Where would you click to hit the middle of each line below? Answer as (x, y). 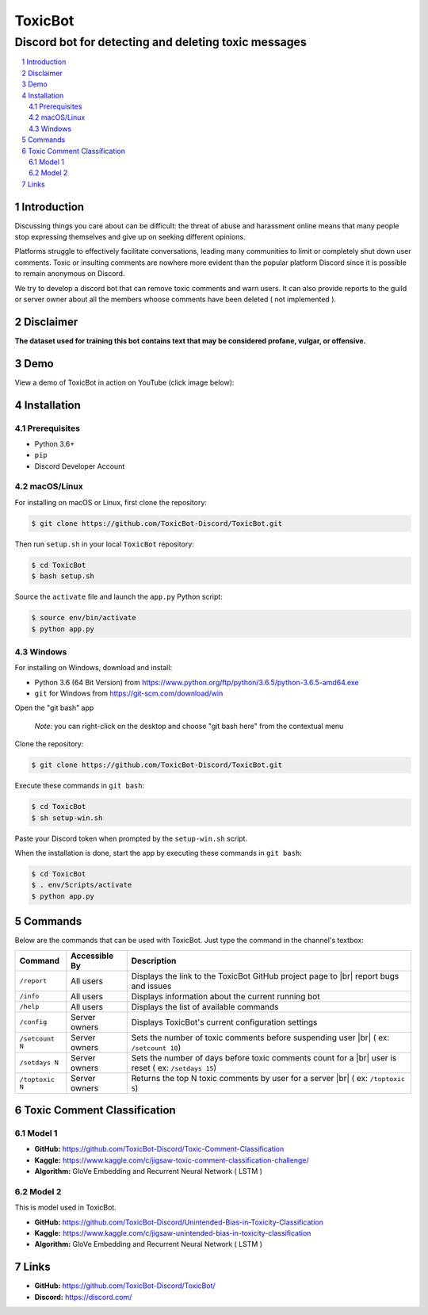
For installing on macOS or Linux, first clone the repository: (111, 502)
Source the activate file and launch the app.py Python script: (119, 597)
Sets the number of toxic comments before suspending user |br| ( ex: (260, 1037)
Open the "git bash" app (54, 708)
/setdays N (39, 1063)
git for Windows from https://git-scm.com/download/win (129, 693)
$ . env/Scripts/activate (82, 885)
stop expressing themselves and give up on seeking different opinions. (130, 236)
